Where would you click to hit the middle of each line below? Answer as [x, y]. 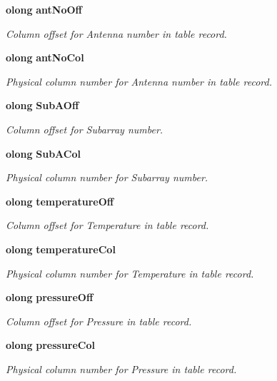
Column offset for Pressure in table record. [99, 321]
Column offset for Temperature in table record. [107, 225]
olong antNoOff [44, 9]
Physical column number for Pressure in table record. [121, 369]
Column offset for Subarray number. [85, 129]
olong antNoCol [45, 57]
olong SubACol [43, 153]
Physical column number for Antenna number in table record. [139, 81]
